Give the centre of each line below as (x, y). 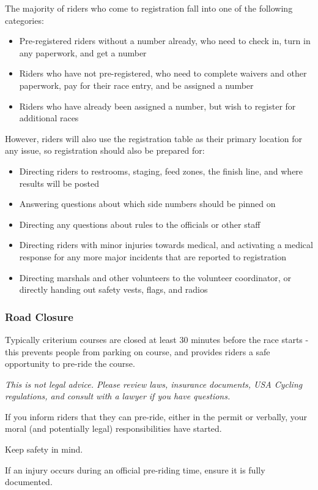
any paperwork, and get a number (83, 52)
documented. (29, 482)
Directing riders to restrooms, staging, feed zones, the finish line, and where (161, 171)
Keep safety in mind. (44, 449)
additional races (49, 118)
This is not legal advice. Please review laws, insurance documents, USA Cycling (154, 384)
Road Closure (39, 316)
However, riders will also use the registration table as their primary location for (154, 138)
